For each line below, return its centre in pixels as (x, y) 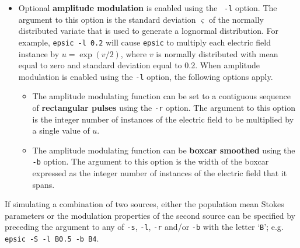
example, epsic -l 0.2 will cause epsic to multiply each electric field (144, 42)
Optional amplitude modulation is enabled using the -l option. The (148, 8)
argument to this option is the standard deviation (107, 19)
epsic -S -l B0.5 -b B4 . (52, 238)
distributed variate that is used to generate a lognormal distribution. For (149, 31)
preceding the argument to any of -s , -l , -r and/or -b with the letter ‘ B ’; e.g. (144, 227)
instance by (39, 53)
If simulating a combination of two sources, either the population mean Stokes (144, 204)
